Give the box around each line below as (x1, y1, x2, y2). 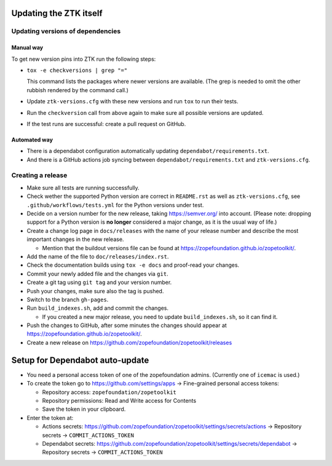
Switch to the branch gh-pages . (26, 296, 109, 303)
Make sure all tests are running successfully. (26, 184, 140, 191)
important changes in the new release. (26, 235, 124, 243)
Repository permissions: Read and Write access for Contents (42, 397, 197, 404)
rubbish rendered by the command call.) (26, 86, 129, 93)
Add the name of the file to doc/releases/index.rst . (26, 253, 169, 260)
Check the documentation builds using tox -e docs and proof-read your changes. (26, 261, 240, 269)
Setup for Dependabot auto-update (11, 355, 149, 365)
